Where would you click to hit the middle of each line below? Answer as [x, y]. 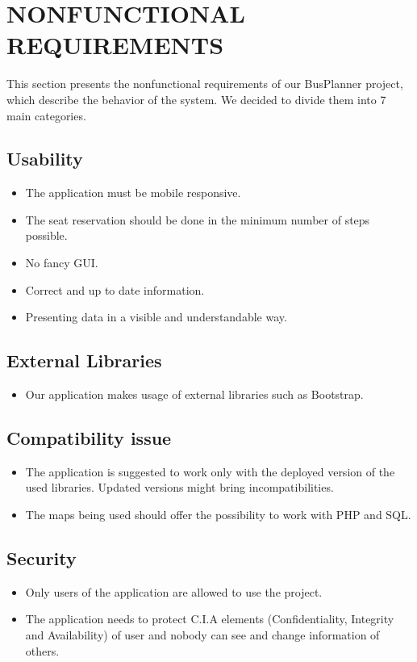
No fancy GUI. [62, 263]
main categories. [46, 115]
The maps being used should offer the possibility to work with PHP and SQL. [218, 515]
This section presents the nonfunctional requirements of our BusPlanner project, [205, 84]
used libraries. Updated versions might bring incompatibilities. [179, 487]
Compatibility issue [89, 438]
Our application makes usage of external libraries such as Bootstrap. [194, 394]
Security [42, 558]
